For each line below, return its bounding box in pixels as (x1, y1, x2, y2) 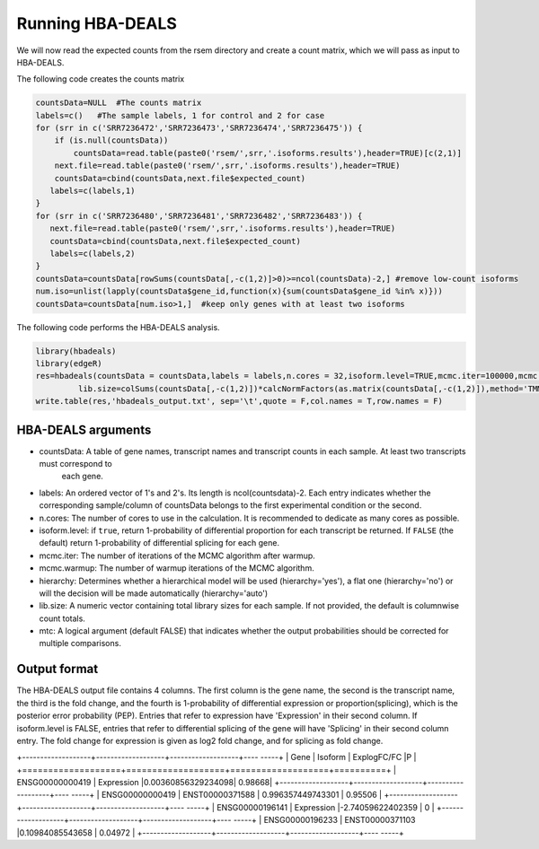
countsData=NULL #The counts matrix (35, 98, 202, 108)
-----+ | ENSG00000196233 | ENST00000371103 (233, 815, 416, 826)
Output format (16, 661, 99, 677)
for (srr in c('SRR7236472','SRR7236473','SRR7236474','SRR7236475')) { (35, 123, 363, 134)
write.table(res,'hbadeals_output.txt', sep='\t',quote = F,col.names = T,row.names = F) (35, 396, 444, 407)
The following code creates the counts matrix (16, 74, 185, 84)
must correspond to (39, 458, 112, 468)
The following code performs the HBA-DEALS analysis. (16, 321, 220, 332)
